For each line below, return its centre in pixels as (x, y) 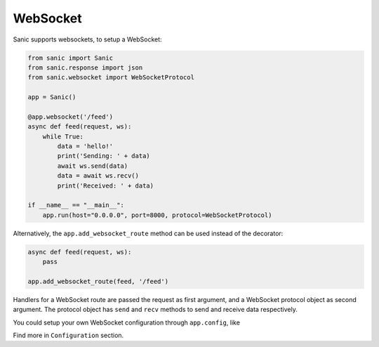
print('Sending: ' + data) (104, 156)
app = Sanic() (52, 97)
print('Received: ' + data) (106, 185)
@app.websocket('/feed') (71, 117)
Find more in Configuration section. (68, 335)
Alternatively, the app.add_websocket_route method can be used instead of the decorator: (148, 233)
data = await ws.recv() (98, 176)
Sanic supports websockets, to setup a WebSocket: (87, 39)
